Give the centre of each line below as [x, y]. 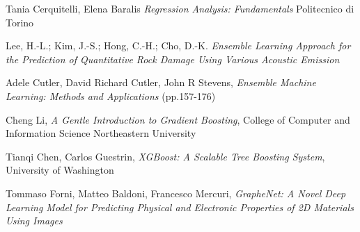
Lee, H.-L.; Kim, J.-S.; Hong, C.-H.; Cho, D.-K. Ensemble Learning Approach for [178, 45]
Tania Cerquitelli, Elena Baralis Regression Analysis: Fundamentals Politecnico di [180, 8]
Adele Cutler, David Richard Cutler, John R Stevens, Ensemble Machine [161, 82]
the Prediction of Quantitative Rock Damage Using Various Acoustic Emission [173, 59]
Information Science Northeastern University [101, 133]
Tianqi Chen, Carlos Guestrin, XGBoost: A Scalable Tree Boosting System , [165, 156]
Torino [20, 22]
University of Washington [60, 170]
